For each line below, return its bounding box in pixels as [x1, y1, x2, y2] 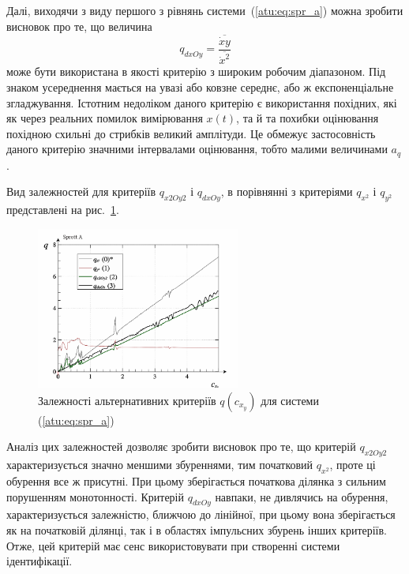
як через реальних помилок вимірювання [6, 110, 203, 126]
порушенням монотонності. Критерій [6, 488, 185, 505]
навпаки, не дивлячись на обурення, [215, 488, 388, 505]
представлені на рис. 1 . [6, 201, 119, 218]
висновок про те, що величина [6, 17, 152, 34]
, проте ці [329, 456, 376, 473]
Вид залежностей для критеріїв [6, 183, 156, 200]
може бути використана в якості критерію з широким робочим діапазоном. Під [6, 63, 386, 80]
